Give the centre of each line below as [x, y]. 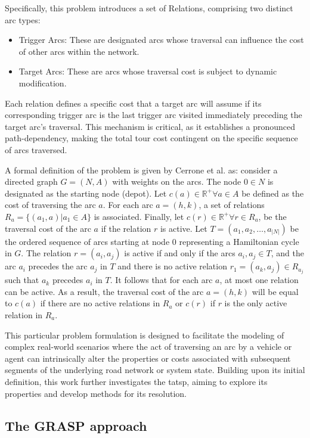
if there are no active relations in [100, 303]
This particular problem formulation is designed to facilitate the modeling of [145, 335]
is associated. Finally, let [139, 216]
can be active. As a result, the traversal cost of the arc [104, 291]
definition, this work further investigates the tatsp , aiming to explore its [136, 381]
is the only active [256, 303]
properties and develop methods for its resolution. [96, 393]
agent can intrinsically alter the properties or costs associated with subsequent [148, 358]
